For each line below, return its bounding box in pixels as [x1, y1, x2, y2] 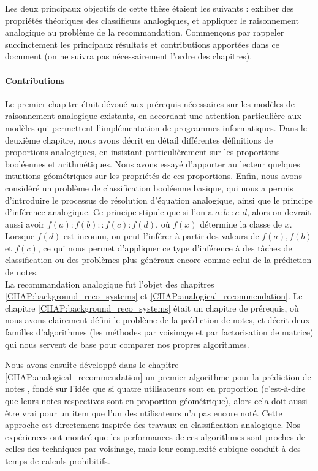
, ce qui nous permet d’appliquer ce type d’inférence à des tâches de [37, 241, 292, 254]
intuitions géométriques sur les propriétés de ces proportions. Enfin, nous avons [5, 169, 302, 182]
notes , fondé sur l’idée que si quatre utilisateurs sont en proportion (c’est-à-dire [5, 382, 306, 395]
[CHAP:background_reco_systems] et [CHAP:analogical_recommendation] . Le [5, 289, 303, 302]
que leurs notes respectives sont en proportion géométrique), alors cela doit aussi [5, 394, 308, 407]
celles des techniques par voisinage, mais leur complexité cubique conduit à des [5, 442, 301, 455]
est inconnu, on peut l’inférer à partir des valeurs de [64, 229, 259, 242]
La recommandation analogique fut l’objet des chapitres [5, 277, 214, 290]
